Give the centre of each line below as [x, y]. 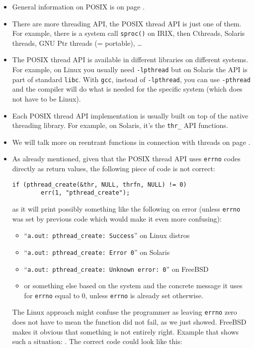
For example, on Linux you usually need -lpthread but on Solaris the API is [130, 69]
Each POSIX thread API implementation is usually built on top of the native [130, 115]
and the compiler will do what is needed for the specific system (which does [127, 89]
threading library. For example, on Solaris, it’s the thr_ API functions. [120, 125]
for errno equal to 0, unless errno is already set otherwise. [114, 295]
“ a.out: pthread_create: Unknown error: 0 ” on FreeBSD [116, 269]
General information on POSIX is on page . [78, 6]
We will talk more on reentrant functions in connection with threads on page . [131, 142]
